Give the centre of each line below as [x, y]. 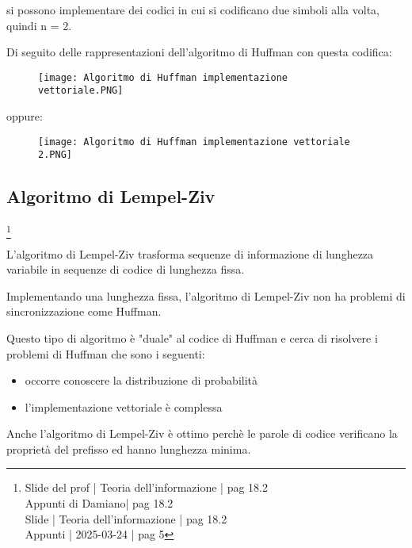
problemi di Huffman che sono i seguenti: [106, 353]
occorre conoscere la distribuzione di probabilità [141, 380]
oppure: [25, 116]
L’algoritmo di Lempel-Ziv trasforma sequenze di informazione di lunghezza [190, 253]
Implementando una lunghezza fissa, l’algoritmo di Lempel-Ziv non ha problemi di [206, 295]
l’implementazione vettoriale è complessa [124, 406]
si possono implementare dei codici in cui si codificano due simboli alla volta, [193, 10]
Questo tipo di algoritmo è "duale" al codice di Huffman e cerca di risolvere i [192, 337]
